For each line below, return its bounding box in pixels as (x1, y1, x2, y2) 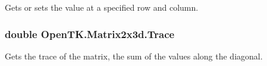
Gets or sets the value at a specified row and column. (5, 1, 199, 13)
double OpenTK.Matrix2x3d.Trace (5, 26, 175, 41)
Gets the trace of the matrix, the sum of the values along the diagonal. (5, 49, 263, 62)
